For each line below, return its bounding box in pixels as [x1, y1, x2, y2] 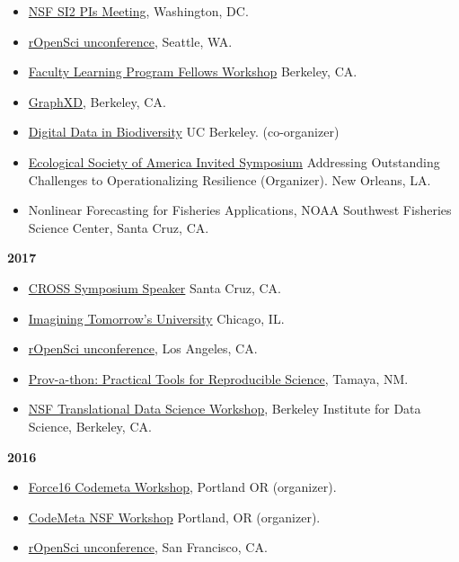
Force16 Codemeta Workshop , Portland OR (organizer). [28, 477, 337, 496]
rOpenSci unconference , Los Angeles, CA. [28, 339, 258, 358]
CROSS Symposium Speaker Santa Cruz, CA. [28, 278, 281, 297]
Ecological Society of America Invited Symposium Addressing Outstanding [28, 152, 440, 171]
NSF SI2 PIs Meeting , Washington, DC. [28, 2, 249, 20]
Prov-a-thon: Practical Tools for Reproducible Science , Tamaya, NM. [28, 369, 409, 388]
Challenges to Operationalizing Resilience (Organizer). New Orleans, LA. [28, 170, 431, 189]
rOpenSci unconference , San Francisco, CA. [28, 538, 268, 557]
